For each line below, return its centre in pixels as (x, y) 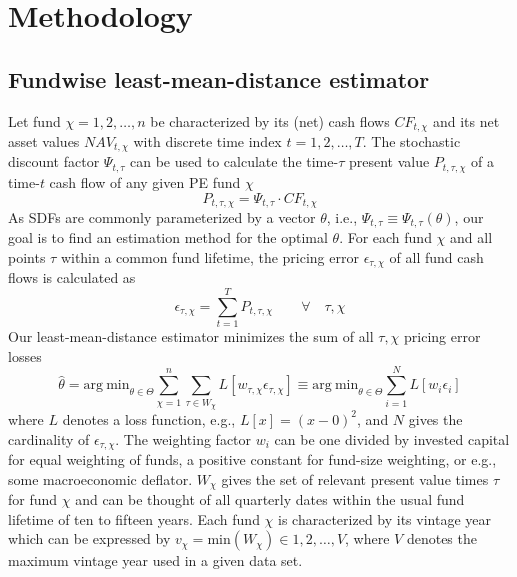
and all (471, 237)
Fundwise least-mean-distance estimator (219, 78)
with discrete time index (207, 141)
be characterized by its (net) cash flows (270, 120)
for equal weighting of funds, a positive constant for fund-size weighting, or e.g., (252, 458)
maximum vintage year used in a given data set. (155, 560)
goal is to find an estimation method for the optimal (168, 237)
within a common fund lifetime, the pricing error (209, 257)
